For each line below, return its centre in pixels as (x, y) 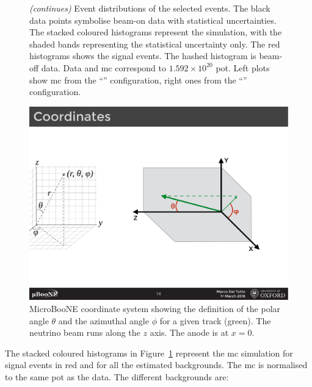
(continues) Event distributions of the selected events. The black (150, 8)
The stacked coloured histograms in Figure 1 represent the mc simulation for (149, 353)
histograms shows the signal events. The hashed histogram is (143, 56)
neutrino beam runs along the (85, 332)
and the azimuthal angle (103, 320)
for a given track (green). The (215, 320)
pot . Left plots (243, 67)
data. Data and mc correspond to (103, 67)
